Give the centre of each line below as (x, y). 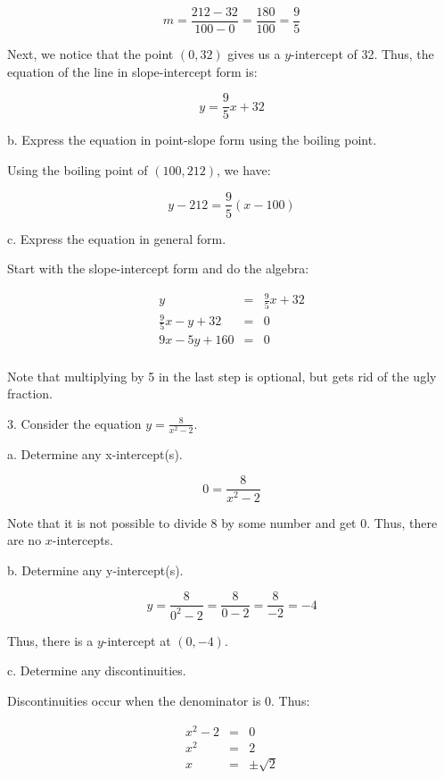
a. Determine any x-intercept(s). (95, 453)
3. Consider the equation (74, 423)
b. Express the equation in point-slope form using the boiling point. (192, 140)
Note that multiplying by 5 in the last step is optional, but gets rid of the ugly (222, 376)
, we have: (243, 169)
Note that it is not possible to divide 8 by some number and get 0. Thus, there (222, 522)
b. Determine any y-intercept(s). (95, 570)
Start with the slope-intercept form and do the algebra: (158, 268)
